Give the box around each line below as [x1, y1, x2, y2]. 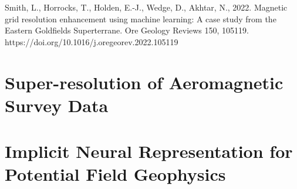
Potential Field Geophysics [5, 162, 226, 186]
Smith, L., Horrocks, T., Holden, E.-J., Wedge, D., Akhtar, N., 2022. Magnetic [5, 1, 288, 13]
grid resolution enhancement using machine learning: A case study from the [5, 12, 276, 25]
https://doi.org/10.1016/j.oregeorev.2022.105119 [5, 35, 178, 48]
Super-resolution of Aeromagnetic [5, 70, 283, 94]
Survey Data [5, 93, 109, 117]
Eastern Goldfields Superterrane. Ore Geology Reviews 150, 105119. [5, 24, 249, 36]
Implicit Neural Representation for [5, 139, 293, 163]
